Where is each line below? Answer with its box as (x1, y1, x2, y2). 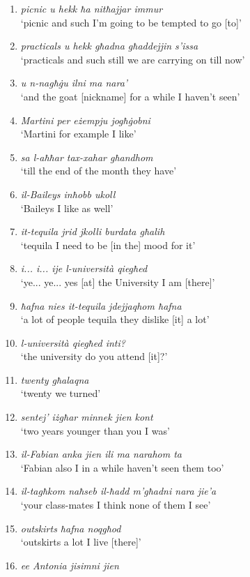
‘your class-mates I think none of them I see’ (20, 497, 211, 512)
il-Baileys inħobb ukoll (20, 186, 116, 201)
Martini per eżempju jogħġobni (20, 112, 150, 127)
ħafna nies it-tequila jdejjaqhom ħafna (20, 298, 182, 313)
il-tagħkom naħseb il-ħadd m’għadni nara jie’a (20, 484, 217, 498)
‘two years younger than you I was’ (20, 423, 170, 437)
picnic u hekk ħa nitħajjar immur (20, 1, 163, 15)
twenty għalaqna (20, 372, 89, 387)
